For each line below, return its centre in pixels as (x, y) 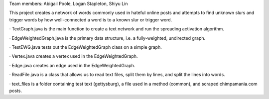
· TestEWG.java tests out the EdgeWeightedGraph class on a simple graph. (85, 47)
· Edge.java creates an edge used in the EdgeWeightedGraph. (72, 65)
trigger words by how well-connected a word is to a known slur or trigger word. (91, 19)
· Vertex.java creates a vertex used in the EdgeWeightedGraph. (73, 56)
